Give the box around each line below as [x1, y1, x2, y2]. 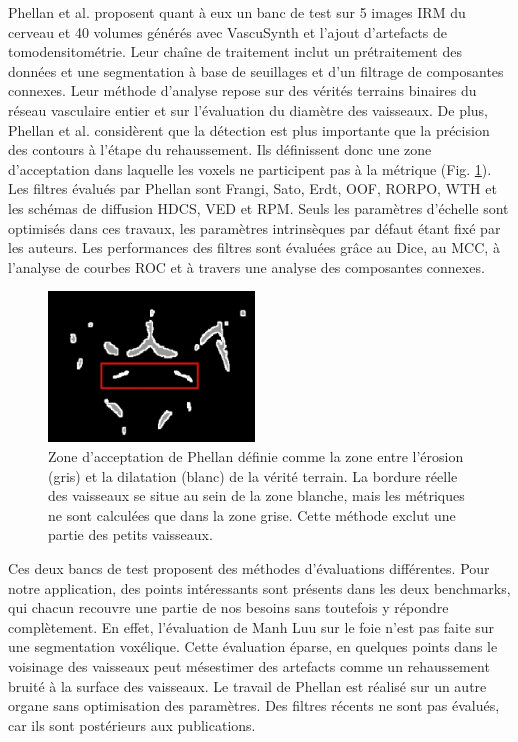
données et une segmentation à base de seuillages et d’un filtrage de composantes [8, 60, 504, 81]
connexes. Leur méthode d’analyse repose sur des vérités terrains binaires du [8, 80, 477, 101]
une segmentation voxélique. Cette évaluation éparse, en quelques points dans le [8, 636, 498, 657]
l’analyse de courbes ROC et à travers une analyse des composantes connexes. [8, 256, 485, 277]
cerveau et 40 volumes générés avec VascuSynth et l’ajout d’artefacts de [8, 21, 448, 42]
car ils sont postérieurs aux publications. [8, 714, 256, 735]
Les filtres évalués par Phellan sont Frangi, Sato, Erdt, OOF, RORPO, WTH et [8, 178, 497, 199]
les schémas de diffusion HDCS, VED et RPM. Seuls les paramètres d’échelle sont [8, 197, 509, 218]
